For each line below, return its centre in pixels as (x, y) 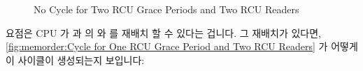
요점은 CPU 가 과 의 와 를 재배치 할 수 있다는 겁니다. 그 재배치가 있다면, (163, 32)
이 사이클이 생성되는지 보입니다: (75, 60)
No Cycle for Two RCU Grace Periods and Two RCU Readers (166, 9)
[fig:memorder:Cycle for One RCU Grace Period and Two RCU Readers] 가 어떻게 (182, 46)
